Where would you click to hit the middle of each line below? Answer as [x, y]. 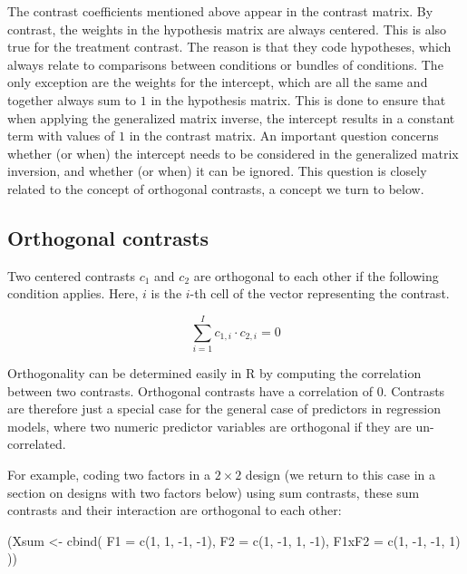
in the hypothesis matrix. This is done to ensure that [298, 99]
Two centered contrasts [71, 275]
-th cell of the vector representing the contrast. [320, 293]
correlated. [37, 444]
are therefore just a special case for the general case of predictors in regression [224, 409]
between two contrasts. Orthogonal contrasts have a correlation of [190, 390]
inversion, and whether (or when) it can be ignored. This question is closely [217, 171]
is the [166, 293]
